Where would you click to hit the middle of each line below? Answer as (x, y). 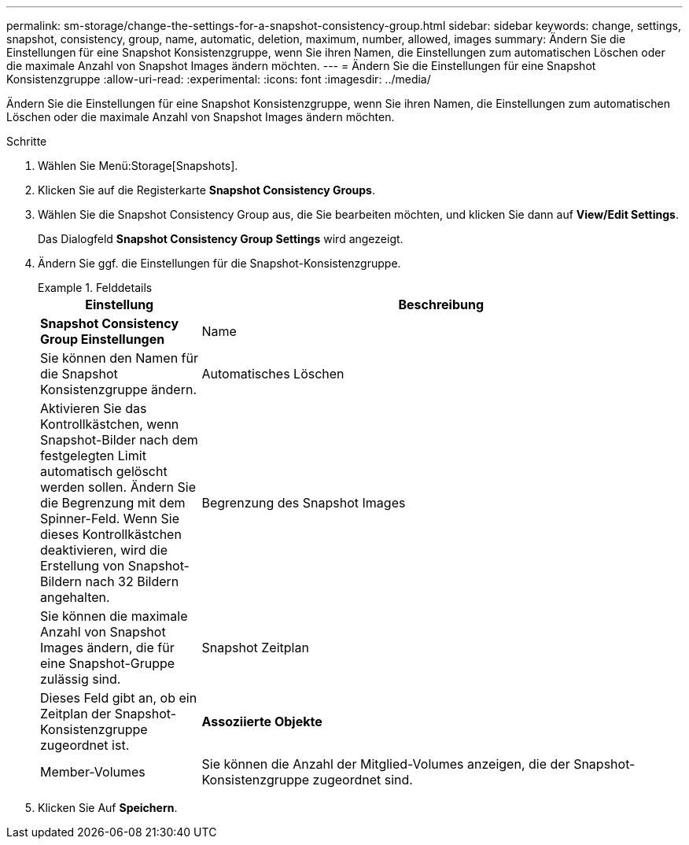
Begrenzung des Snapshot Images (304, 503)
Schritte (27, 141)
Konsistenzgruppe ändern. (119, 389)
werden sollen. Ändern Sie (118, 487)
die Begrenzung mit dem (113, 503)
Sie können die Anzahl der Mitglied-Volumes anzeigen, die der (386, 764)
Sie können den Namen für (119, 358)
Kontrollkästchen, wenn (110, 424)
